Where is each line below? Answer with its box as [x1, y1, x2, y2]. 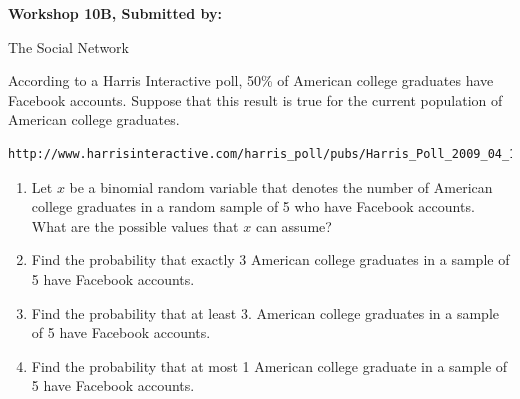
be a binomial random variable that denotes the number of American [69, 176, 493, 197]
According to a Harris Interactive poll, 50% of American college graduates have [8, 70, 494, 91]
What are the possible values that [31, 215, 239, 236]
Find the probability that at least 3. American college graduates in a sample [31, 302, 500, 323]
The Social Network [8, 36, 129, 57]
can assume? [255, 215, 332, 236]
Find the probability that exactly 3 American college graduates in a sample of [31, 249, 510, 270]
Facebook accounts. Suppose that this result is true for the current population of [8, 89, 503, 110]
